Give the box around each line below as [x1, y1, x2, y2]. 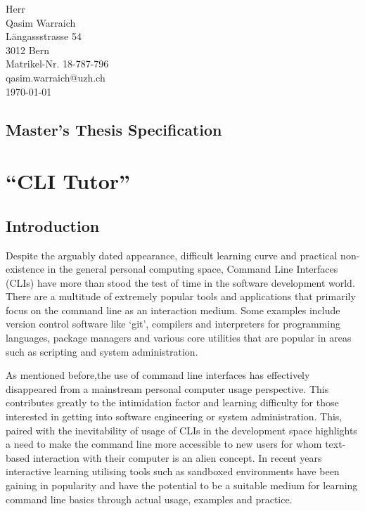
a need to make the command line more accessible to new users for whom [6, 436, 322, 451]
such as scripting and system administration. [6, 344, 198, 358]
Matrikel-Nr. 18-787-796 [6, 56, 109, 71]
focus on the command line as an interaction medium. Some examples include [6, 302, 340, 317]
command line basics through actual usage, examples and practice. [6, 491, 293, 506]
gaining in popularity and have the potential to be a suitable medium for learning [6, 478, 358, 493]
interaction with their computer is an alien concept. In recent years [32, 450, 322, 465]
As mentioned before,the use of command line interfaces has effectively [6, 368, 310, 382]
